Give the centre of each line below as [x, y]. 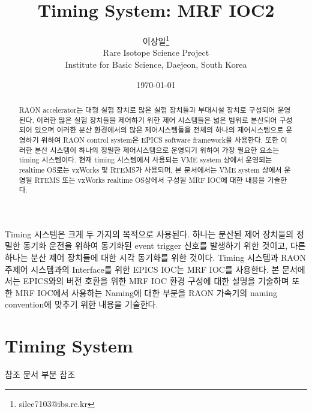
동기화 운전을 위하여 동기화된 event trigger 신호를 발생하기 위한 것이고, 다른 [164, 245]
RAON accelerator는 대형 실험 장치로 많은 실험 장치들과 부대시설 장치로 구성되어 [147, 109]
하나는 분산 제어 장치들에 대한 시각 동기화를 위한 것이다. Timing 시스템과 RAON [155, 257]
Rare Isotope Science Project [156, 52]
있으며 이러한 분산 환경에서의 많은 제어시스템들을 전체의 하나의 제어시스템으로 [159, 130]
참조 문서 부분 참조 [40, 374]
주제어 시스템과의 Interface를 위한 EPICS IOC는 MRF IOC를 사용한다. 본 [142, 269]
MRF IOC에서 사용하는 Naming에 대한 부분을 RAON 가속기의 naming [146, 292]
